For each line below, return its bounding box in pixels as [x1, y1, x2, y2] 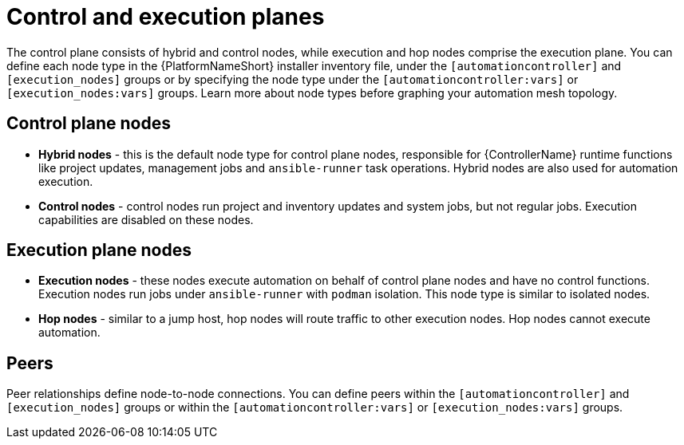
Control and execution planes [6, 3, 325, 30]
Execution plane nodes [6, 240, 192, 261]
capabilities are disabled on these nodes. [38, 212, 254, 226]
